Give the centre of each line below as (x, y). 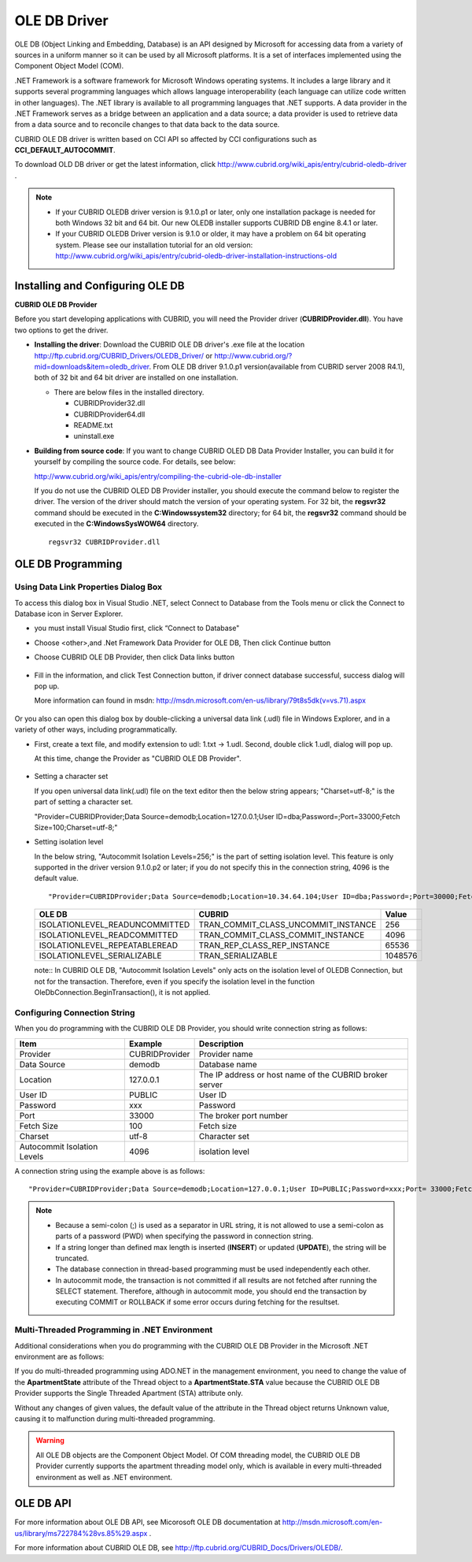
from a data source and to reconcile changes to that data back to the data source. (147, 124)
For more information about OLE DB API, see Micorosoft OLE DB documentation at (147, 1522)
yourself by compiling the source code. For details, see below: (135, 462)
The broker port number (243, 1115)
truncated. (72, 1258)
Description (221, 1044)
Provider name (226, 1054)
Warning (50, 1441)
